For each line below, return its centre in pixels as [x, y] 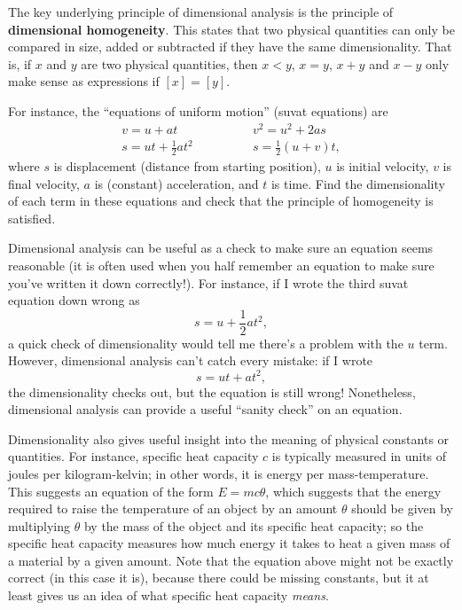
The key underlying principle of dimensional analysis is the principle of [201, 12]
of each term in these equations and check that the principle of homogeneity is [221, 201]
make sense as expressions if [84, 81]
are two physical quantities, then [169, 63]
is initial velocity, [383, 166]
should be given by [403, 508]
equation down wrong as [74, 300]
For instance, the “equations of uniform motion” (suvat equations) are [198, 110]
